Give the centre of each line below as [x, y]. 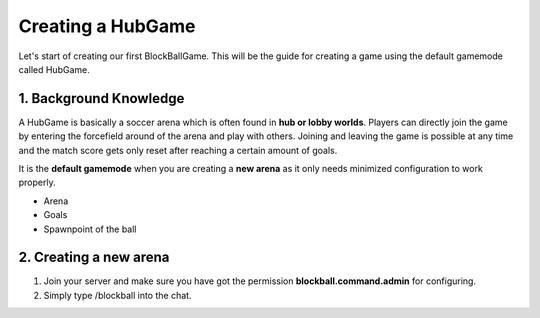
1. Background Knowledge [101, 98]
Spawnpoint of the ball [90, 229]
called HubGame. [54, 69]
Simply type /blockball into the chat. [117, 295]
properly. [37, 182]
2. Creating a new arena [94, 257]
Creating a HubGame [107, 26]
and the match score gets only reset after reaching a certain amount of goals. [178, 150]
